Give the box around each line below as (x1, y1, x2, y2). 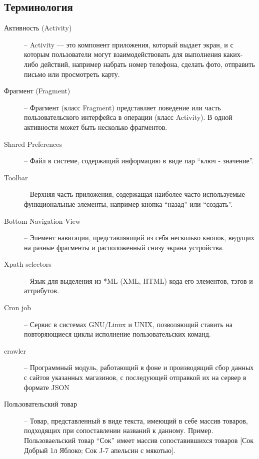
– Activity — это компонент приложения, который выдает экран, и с (24, 39, 233, 49)
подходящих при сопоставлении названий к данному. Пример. (24, 425, 213, 436)
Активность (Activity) (4, 22, 72, 33)
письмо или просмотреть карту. (24, 68, 120, 79)
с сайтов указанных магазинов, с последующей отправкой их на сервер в (24, 372, 246, 383)
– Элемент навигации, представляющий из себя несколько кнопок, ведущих (24, 232, 254, 243)
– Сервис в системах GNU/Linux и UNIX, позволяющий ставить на (24, 319, 233, 329)
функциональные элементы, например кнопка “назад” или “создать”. (24, 198, 233, 209)
